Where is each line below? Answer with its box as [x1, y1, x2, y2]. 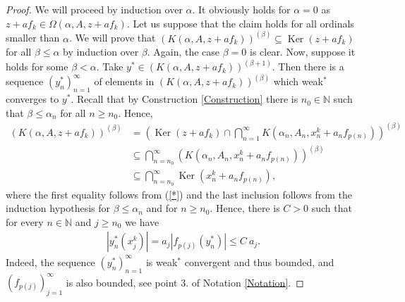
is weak [145, 254, 178, 269]
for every [6, 214, 44, 229]
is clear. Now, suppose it [249, 44, 356, 59]
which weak [273, 74, 324, 89]
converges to [6, 92, 59, 106]
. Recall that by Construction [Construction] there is [71, 92, 298, 106]
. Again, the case [147, 44, 220, 59]
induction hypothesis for [6, 201, 111, 215]
